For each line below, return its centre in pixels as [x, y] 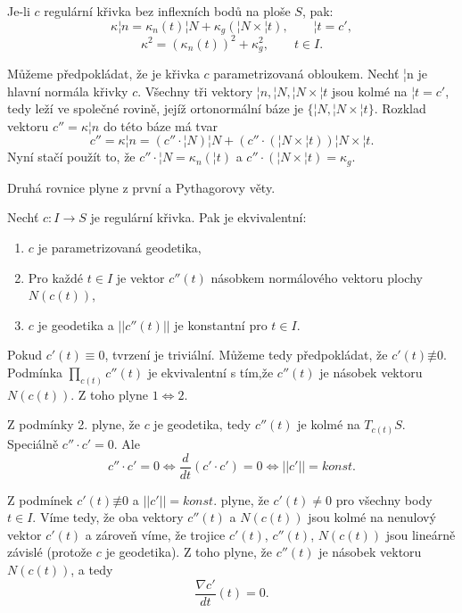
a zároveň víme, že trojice [155, 534]
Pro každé [56, 277]
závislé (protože [49, 552]
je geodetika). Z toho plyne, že [189, 552]
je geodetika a [76, 324]
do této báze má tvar [160, 125]
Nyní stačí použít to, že [71, 157]
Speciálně [33, 443]
